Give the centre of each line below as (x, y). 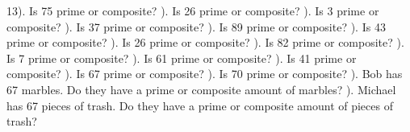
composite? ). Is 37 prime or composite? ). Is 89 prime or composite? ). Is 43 (196, 26)
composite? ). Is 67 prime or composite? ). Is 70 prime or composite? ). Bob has (205, 74)
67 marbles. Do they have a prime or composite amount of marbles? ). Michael (201, 89)
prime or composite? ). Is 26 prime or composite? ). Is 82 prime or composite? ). (205, 42)
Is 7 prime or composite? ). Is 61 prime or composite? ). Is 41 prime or (182, 58)
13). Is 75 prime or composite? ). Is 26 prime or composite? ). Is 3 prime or (193, 10)
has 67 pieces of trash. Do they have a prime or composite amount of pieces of (200, 105)
